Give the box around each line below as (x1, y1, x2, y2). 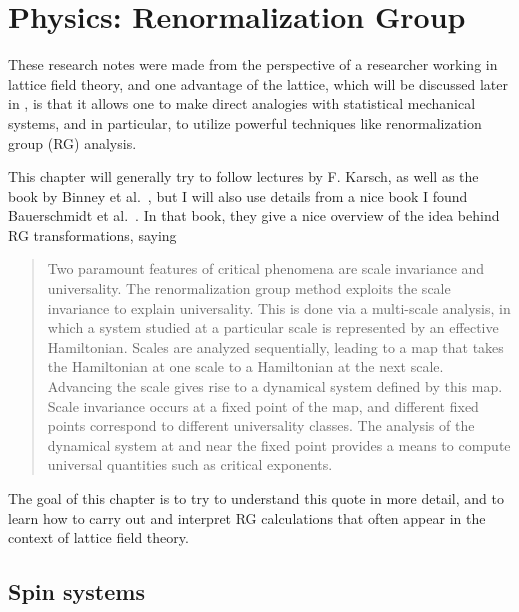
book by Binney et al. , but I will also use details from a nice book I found (8, 185, 468, 206)
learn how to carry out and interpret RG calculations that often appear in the (8, 507, 486, 528)
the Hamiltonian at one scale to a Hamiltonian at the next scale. (47, 356, 444, 377)
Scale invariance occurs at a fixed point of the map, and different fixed (47, 395, 479, 416)
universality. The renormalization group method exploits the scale (47, 278, 451, 299)
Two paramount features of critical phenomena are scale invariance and (47, 258, 485, 279)
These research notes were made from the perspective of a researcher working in (8, 54, 498, 75)
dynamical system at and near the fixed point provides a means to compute (47, 434, 511, 455)
